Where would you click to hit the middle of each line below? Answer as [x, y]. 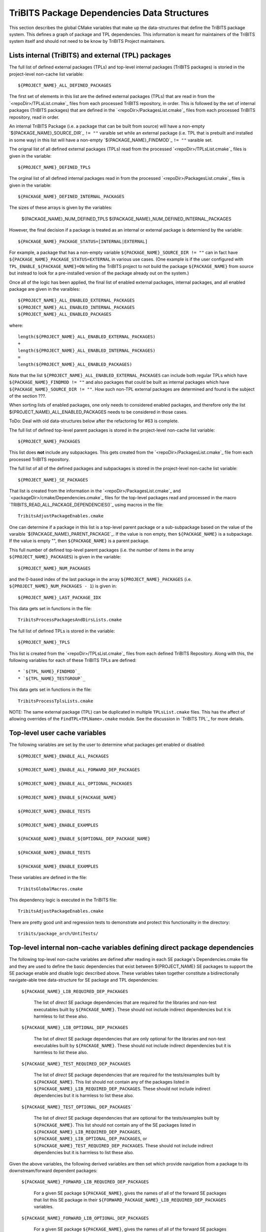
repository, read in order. [34, 117]
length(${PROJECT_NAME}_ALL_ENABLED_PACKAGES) [75, 364]
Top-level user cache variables [58, 733]
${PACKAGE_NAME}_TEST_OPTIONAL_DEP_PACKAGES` [77, 1107]
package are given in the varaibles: [45, 289]
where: [16, 325]
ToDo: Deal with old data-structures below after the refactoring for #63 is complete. [94, 421]
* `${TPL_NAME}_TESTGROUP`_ [52, 678]
